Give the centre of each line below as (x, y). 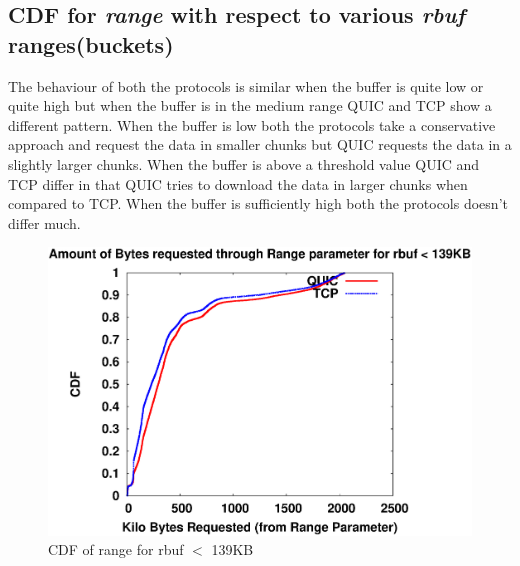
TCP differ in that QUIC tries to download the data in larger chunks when (238, 183)
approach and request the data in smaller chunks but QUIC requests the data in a (260, 144)
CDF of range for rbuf (116, 549)
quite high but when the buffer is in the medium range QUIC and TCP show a (250, 105)
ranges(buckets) (91, 43)
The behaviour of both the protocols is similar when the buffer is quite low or (246, 85)
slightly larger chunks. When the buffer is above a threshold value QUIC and (244, 163)
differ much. (44, 222)
